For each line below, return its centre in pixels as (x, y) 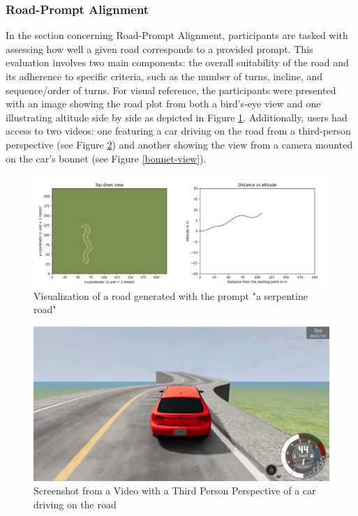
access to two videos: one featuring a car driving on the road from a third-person (178, 131)
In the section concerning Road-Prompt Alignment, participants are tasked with (177, 35)
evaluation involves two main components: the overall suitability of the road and (177, 62)
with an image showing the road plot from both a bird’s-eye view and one (163, 104)
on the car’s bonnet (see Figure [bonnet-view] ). (106, 158)
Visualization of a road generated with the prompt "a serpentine (171, 295)
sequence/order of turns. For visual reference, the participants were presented (171, 90)
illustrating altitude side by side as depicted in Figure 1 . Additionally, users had (177, 117)
